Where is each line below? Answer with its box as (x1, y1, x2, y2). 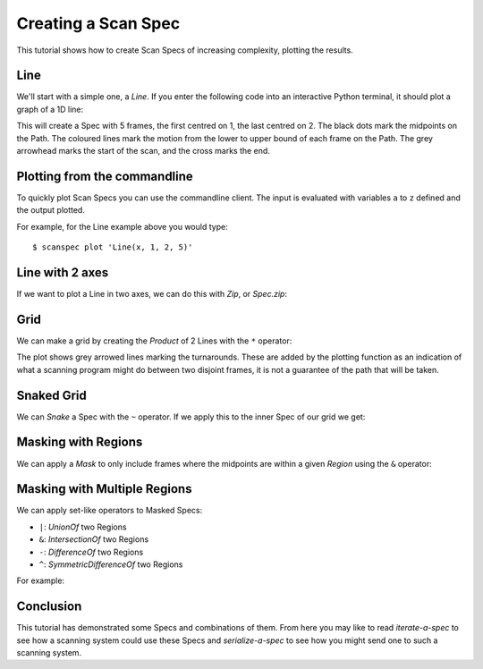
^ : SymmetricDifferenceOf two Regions (38, 559, 183, 570)
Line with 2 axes (16, 265, 109, 280)
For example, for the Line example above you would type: (16, 221, 228, 232)
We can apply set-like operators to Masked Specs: (16, 505, 203, 516)
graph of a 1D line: (16, 104, 84, 114)
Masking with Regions (16, 435, 143, 450)
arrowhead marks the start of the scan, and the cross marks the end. (16, 146, 270, 157)
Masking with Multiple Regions (16, 481, 192, 496)
